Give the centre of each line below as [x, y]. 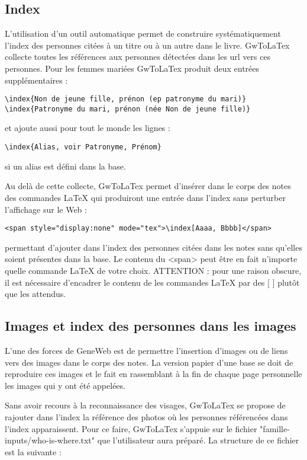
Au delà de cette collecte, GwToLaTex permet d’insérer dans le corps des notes [148, 186]
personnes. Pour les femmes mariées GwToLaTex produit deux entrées [132, 68]
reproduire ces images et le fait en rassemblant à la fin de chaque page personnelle [153, 374]
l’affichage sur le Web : [46, 209]
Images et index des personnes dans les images [151, 326]
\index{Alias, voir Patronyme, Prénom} [83, 147]
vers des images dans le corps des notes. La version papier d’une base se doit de [149, 362]
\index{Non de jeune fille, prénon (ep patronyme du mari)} [126, 99]
